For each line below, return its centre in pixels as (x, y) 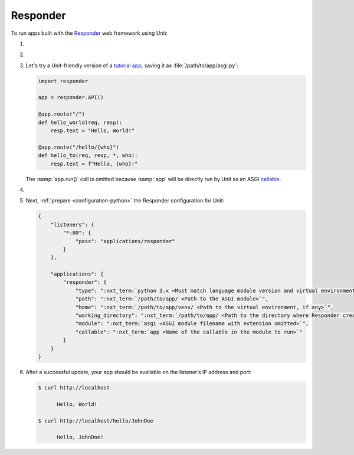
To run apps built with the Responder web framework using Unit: (89, 33)
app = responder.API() (71, 98)
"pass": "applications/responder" (125, 241)
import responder (63, 81)
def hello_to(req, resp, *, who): (88, 156)
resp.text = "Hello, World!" (93, 131)
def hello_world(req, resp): (80, 122)
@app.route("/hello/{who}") (78, 147)
